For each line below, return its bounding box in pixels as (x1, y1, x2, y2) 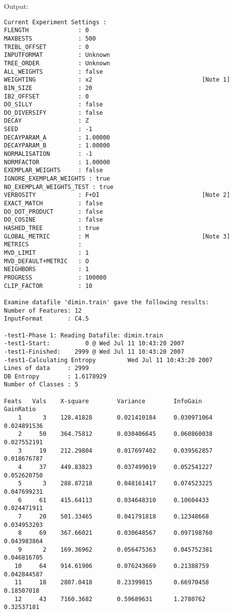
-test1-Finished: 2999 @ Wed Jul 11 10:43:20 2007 (4, 348, 185, 355)
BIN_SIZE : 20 (4, 84, 92, 92)
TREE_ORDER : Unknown (4, 59, 110, 67)
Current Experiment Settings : (4, 18, 107, 26)
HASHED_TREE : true (4, 225, 100, 232)
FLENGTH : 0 (4, 27, 89, 34)
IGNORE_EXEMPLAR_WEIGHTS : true (4, 175, 110, 183)
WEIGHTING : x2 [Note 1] (4, 76, 231, 84)
